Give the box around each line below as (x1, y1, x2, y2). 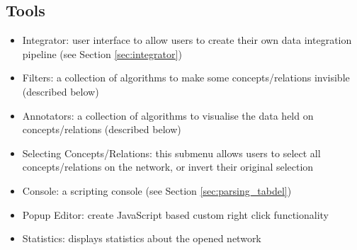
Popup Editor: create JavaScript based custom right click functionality (22, 207, 329, 222)
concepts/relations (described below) (22, 122, 181, 137)
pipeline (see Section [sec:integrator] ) (22, 46, 182, 61)
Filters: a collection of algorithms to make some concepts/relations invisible (22, 70, 350, 85)
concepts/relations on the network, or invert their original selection (22, 159, 314, 174)
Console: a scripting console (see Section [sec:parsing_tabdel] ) (22, 183, 292, 198)
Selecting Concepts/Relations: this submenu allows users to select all (22, 145, 321, 160)
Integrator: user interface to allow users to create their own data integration (22, 33, 352, 47)
